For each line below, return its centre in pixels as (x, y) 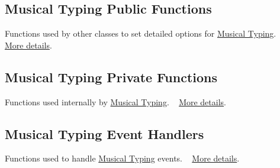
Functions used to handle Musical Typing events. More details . (122, 158)
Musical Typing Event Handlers (104, 133)
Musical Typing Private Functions (111, 77)
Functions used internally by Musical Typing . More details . (115, 101)
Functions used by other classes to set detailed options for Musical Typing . (141, 33)
